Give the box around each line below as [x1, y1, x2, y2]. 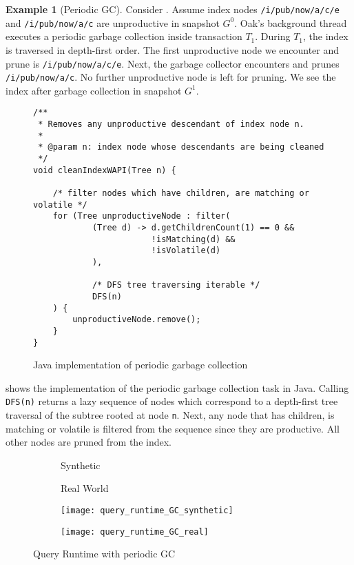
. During [255, 29, 291, 43]
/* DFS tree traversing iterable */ [92, 280, 260, 290]
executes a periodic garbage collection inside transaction [6, 29, 242, 43]
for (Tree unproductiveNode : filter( [52, 211, 231, 221]
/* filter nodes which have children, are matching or [52, 188, 309, 198]
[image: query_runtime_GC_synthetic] [61, 506, 233, 516]
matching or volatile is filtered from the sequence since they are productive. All [6, 421, 340, 435]
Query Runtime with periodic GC [33, 546, 176, 561]
